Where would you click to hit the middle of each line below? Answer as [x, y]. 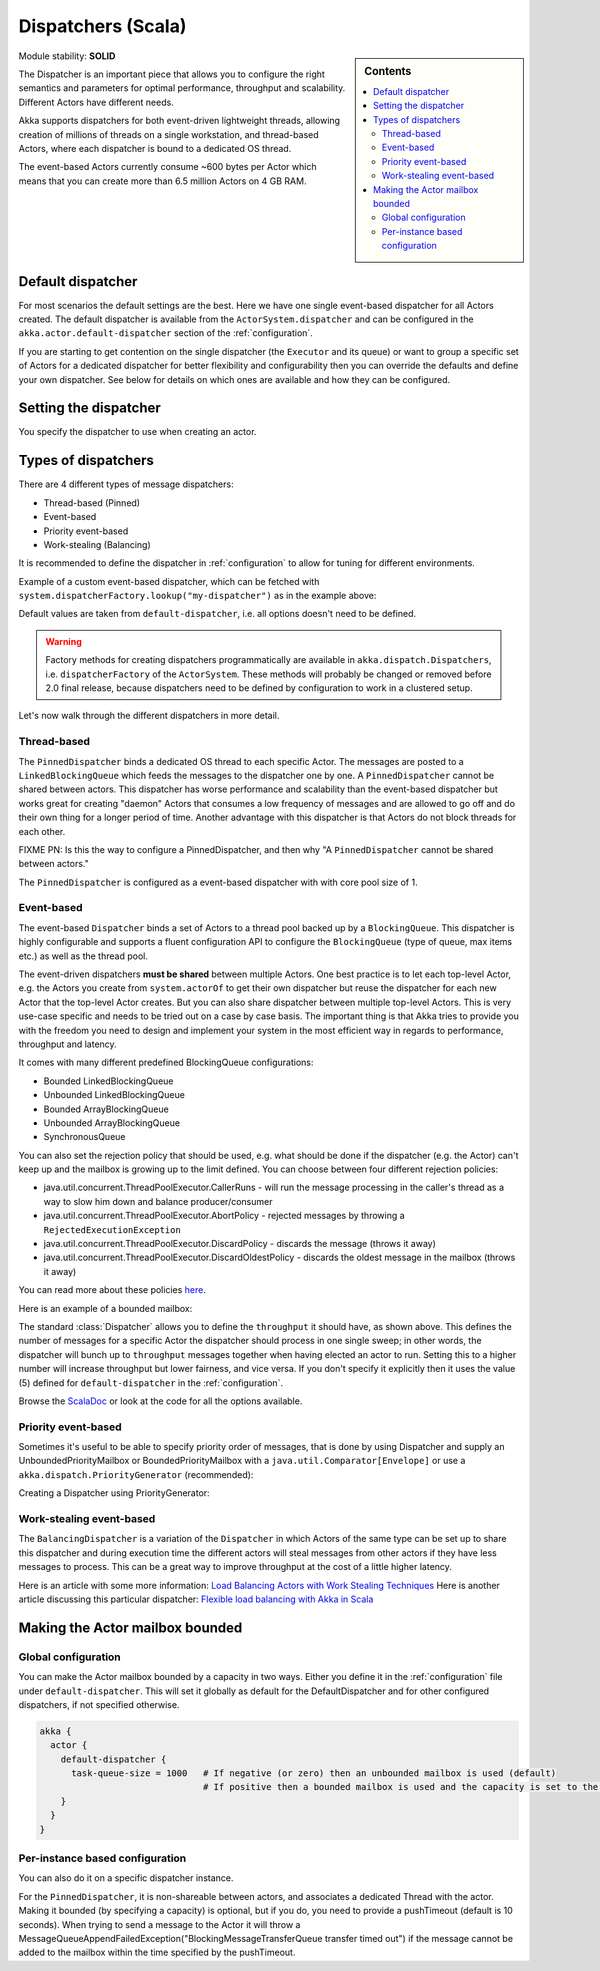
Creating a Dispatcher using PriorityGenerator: [114, 1493]
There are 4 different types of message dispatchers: [126, 484]
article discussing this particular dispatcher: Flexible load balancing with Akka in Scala [196, 1599]
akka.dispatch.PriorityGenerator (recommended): [136, 1474]
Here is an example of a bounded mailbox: [105, 1308]
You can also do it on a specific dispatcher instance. [126, 1878]
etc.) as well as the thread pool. [83, 956]
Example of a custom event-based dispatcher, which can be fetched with [169, 581]
